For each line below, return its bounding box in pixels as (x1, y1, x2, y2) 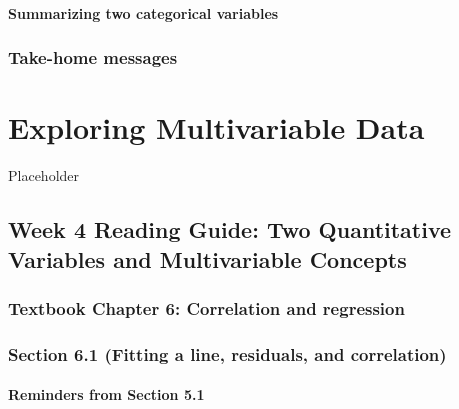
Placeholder (8, 165, 80, 186)
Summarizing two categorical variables (8, 2, 279, 23)
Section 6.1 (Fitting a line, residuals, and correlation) (8, 341, 447, 366)
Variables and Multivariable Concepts (8, 243, 407, 274)
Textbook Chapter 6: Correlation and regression (8, 295, 405, 320)
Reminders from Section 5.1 (8, 384, 205, 405)
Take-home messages (8, 45, 178, 70)
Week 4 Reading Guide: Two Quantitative (8, 214, 452, 245)
